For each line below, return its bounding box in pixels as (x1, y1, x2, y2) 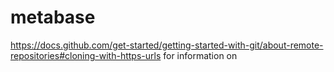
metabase (10, 6, 96, 29)
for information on (163, 49, 238, 61)
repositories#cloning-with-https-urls (10, 49, 162, 61)
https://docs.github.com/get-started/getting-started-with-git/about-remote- (10, 39, 324, 51)
